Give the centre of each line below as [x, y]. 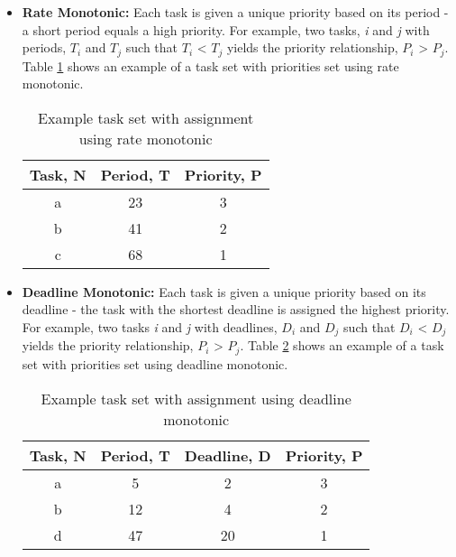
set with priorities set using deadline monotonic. [155, 363]
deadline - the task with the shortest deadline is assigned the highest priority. [236, 309]
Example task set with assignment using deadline [196, 398]
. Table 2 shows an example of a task [342, 345]
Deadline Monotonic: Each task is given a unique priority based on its [224, 291]
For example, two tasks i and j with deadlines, [150, 327]
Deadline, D [228, 455]
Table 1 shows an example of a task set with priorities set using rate [210, 65]
